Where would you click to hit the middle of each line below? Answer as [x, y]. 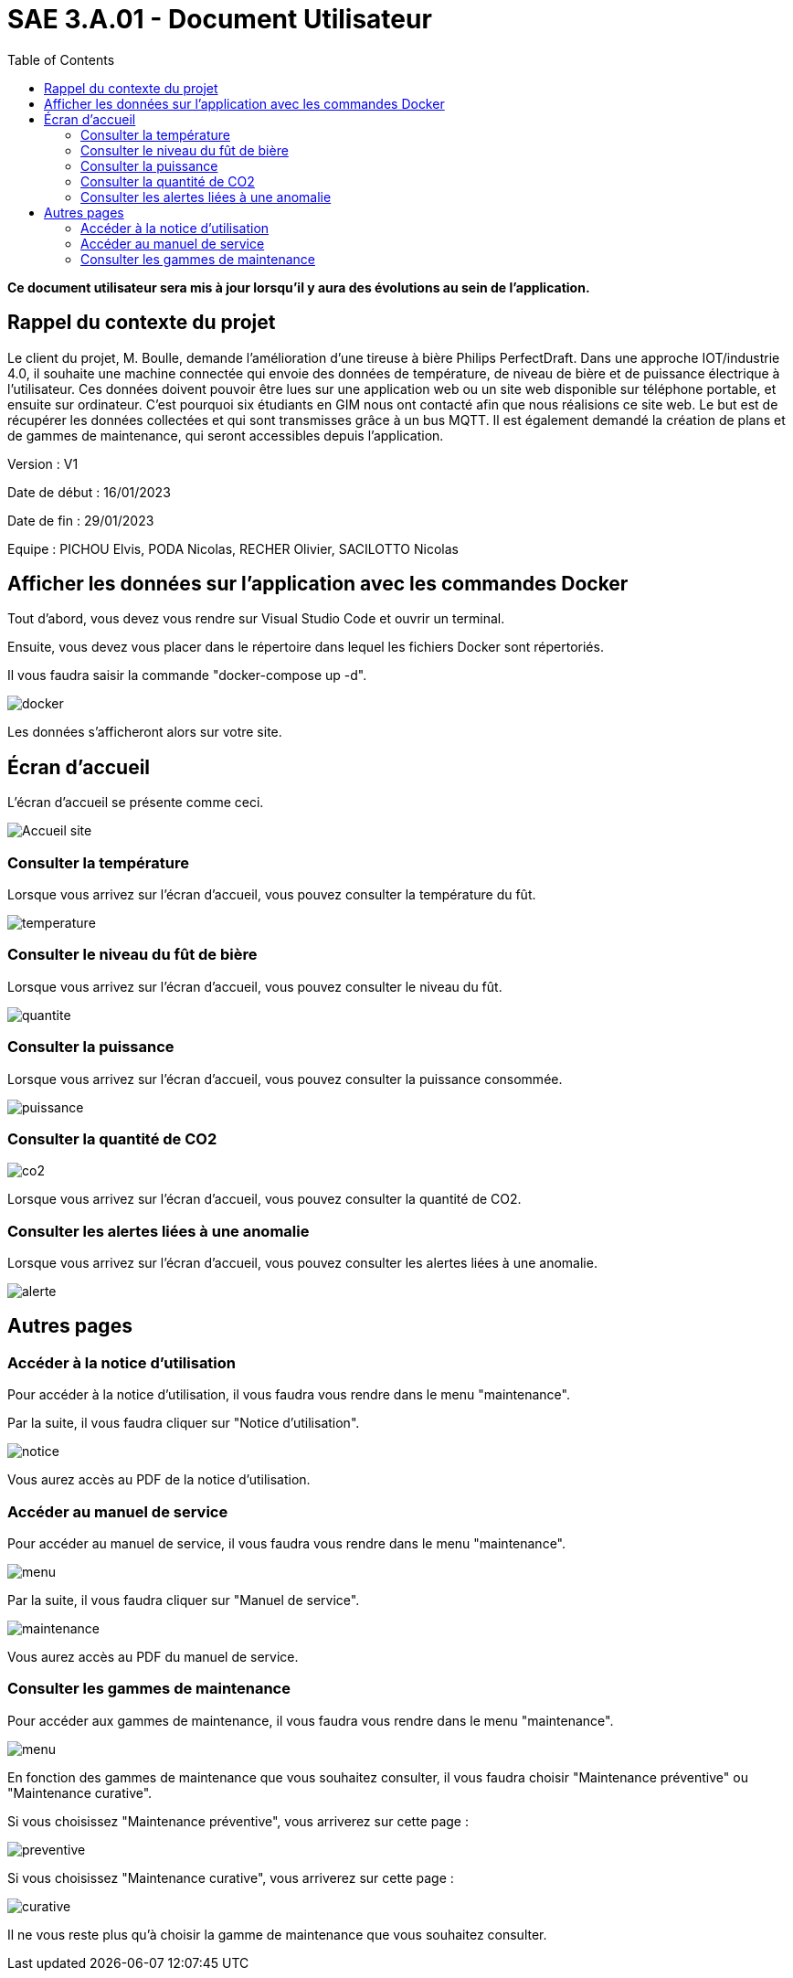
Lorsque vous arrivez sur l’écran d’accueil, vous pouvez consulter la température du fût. [272, 895]
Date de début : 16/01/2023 [89, 492]
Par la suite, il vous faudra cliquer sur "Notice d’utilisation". [184, 1423]
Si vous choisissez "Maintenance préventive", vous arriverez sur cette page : [238, 1821]
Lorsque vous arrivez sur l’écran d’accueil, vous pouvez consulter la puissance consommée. [285, 1079]
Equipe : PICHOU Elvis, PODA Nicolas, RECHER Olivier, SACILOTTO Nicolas [233, 548]
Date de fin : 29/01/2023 [81, 520]
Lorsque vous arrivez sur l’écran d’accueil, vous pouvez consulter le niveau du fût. [255, 986]
